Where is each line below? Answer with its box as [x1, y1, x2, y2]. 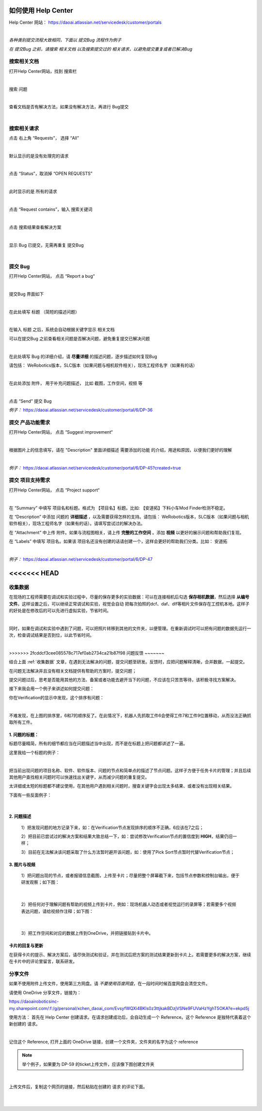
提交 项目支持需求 [9, 477, 50, 484]
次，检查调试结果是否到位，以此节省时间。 [9, 632, 94, 638]
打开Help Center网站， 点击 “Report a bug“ [9, 273, 95, 279]
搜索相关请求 [9, 125, 39, 132]
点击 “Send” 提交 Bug [9, 398, 52, 404]
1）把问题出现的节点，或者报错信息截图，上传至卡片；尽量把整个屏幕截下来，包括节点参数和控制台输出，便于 [21, 873, 240, 878]
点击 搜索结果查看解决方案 [9, 224, 62, 230]
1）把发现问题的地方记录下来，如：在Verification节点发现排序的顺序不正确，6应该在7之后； [21, 825, 204, 830]
